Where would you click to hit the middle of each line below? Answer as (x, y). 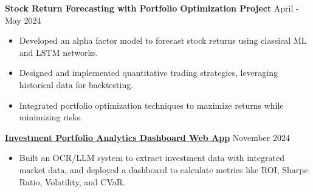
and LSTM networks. (59, 52)
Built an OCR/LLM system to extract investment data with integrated (152, 158)
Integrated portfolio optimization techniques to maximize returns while (151, 105)
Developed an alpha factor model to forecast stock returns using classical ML (163, 40)
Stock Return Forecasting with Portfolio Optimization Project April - (152, 8)
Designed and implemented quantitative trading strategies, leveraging (149, 73)
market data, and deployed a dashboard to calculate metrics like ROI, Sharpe (163, 169)
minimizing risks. (51, 117)
